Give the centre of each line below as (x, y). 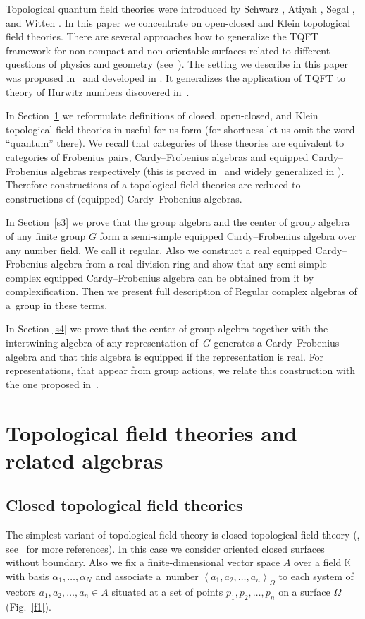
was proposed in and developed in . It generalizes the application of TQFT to (175, 77)
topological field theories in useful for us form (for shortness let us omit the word (180, 129)
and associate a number (147, 576)
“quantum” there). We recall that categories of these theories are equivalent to (175, 143)
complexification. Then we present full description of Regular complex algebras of (181, 291)
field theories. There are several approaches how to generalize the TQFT (162, 36)
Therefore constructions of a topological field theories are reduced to (153, 185)
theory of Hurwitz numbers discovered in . (98, 91)
